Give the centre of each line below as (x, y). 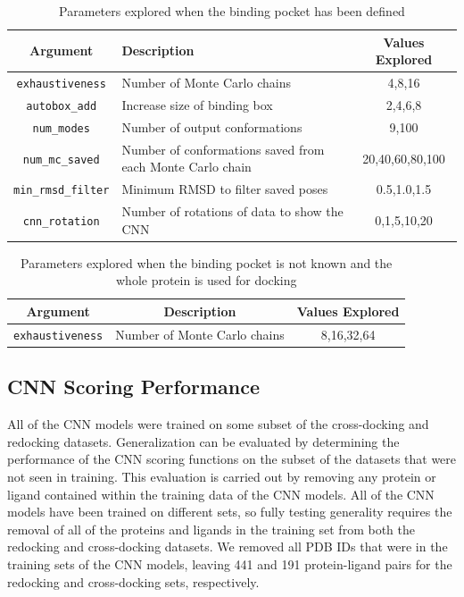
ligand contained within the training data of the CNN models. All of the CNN (221, 494)
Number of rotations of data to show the (232, 211)
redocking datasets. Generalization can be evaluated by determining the (203, 441)
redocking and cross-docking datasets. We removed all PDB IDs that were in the (228, 547)
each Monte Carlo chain (186, 167)
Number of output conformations (212, 126)
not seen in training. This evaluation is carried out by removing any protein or (222, 476)
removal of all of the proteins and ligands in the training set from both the (211, 529)
